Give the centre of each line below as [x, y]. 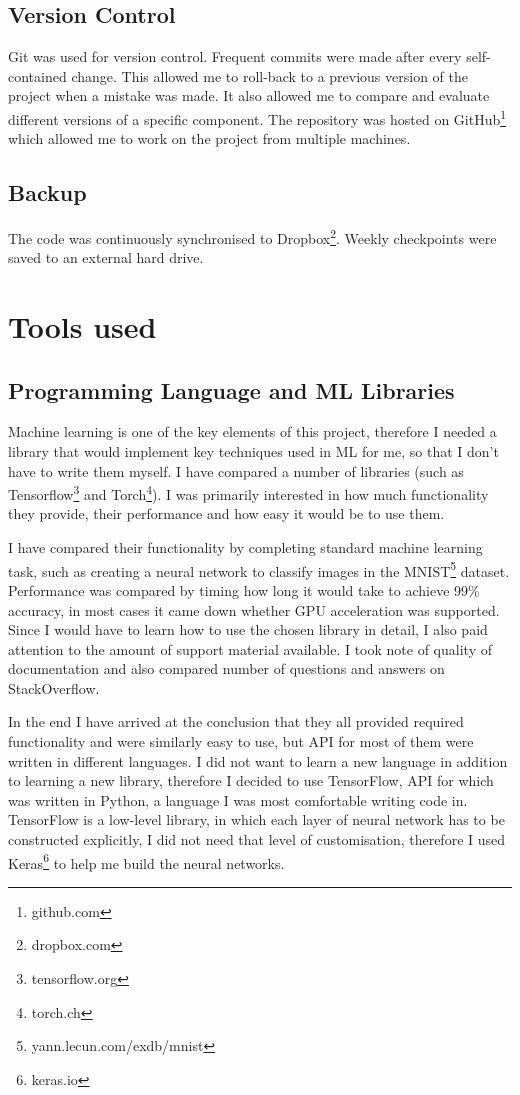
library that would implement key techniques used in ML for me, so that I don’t [253, 451]
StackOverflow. [54, 687]
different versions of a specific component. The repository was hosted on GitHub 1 [257, 117]
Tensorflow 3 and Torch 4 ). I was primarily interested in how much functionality [248, 492]
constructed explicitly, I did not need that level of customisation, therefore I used [257, 839]
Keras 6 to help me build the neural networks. [146, 861]
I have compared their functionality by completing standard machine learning [245, 547]
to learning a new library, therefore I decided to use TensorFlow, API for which [251, 780]
